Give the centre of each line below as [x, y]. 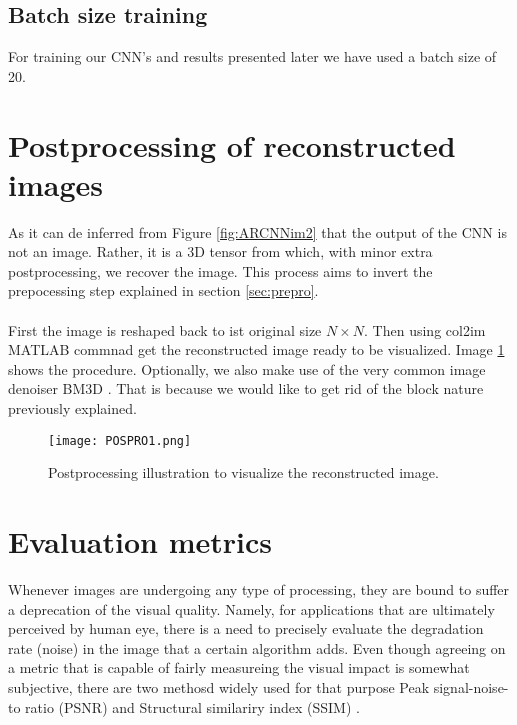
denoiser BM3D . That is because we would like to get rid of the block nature [246, 388]
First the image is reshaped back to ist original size [165, 329]
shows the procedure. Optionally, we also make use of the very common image [247, 368]
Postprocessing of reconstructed [232, 144]
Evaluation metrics [140, 541]
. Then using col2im [425, 329]
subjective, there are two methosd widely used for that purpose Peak [219, 686]
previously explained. [72, 408]
